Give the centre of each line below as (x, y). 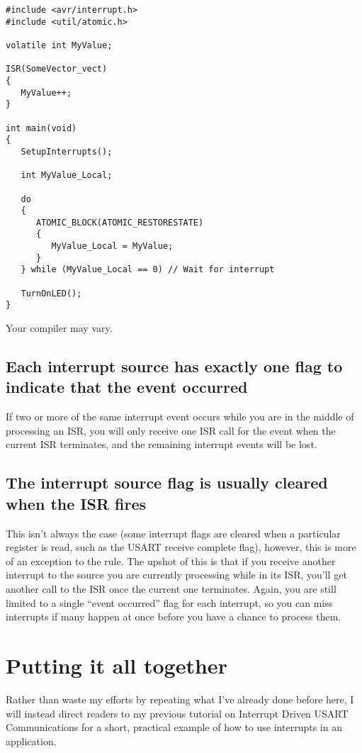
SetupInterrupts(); (67, 151)
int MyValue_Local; (67, 175)
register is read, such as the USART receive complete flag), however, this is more (181, 547)
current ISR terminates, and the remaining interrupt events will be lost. (162, 444)
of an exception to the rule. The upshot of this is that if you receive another (171, 560)
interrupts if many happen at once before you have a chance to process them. (174, 617)
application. (31, 741)
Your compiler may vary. (59, 328)
